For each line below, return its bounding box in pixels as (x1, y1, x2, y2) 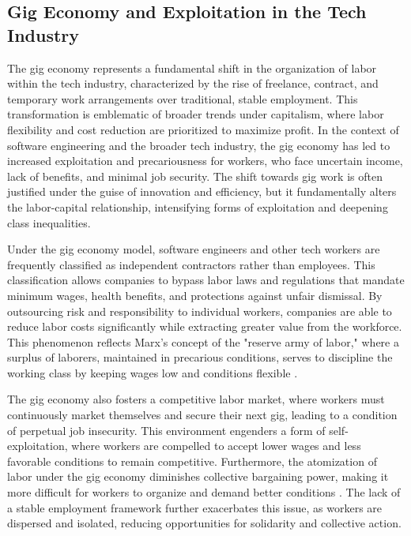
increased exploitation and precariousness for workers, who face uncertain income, (7, 152, 403, 169)
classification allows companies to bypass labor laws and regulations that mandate (7, 272, 405, 288)
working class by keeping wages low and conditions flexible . (7, 364, 298, 380)
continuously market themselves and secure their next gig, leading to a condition (7, 407, 398, 423)
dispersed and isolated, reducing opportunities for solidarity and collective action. (7, 515, 402, 531)
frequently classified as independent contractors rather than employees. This (7, 256, 375, 272)
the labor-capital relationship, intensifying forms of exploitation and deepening (7, 198, 388, 215)
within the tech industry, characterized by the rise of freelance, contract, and (7, 75, 379, 92)
